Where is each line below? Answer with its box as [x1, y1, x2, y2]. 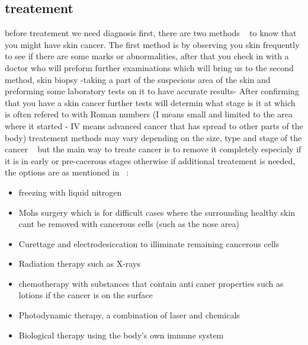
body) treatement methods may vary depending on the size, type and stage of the [5, 131, 302, 143]
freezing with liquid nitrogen [18, 186, 122, 198]
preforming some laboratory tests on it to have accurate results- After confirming [5, 85, 299, 97]
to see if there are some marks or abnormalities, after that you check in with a [5, 50, 289, 62]
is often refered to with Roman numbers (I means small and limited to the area [5, 108, 293, 120]
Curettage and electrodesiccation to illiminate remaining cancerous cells [18, 237, 280, 250]
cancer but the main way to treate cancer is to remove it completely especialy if [5, 143, 301, 155]
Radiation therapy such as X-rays [18, 257, 140, 270]
